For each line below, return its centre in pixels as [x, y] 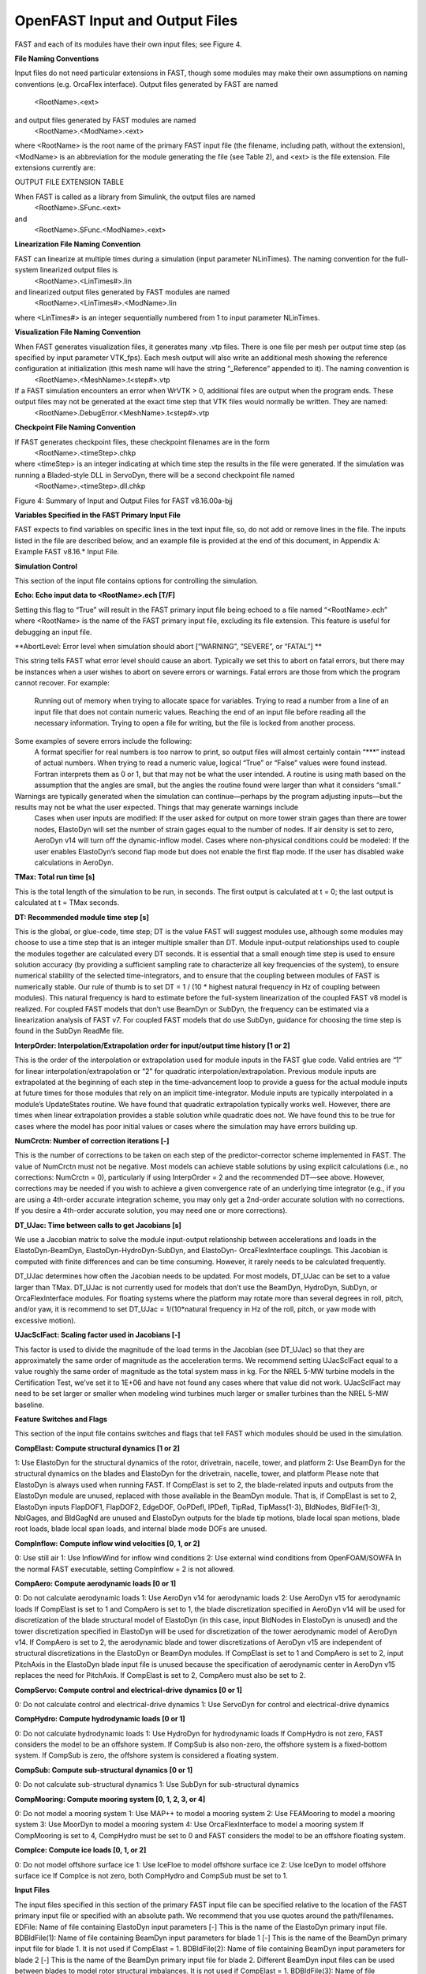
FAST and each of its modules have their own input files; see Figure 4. [128, 44]
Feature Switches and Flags [61, 1419]
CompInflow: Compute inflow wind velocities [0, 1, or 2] [107, 1543]
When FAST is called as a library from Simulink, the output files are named [135, 197]
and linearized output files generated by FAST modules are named [122, 291]
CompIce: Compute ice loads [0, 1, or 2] [80, 1850]
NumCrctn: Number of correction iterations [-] [92, 1140]
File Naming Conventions [57, 58]
